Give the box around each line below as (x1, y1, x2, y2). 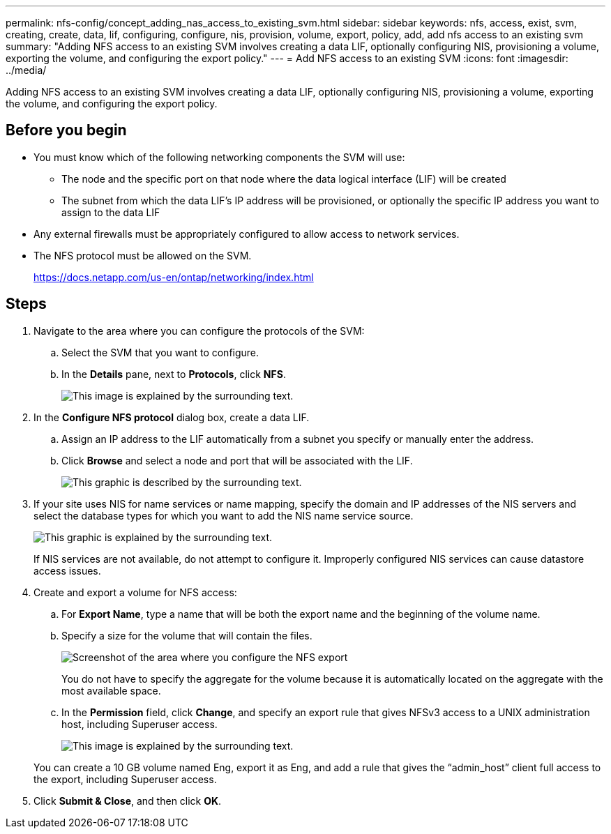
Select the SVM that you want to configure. (61, 346, 259, 358)
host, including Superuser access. (61, 718, 218, 730)
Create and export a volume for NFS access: (33, 586, 237, 598)
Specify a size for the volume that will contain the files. (61, 629, 312, 642)
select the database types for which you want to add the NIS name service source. (33, 509, 414, 522)
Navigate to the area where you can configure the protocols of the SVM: (33, 324, 365, 337)
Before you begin (6, 121, 127, 139)
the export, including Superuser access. (33, 773, 217, 785)
